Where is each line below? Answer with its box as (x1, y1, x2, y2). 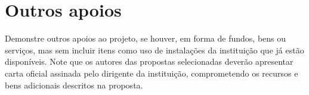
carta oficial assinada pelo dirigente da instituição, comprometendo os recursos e (5, 66, 298, 79)
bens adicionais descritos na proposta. (5, 78, 143, 91)
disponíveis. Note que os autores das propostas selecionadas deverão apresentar (5, 55, 293, 68)
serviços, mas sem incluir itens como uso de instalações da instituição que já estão (5, 43, 304, 56)
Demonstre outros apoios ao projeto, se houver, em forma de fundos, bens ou (5, 32, 286, 45)
